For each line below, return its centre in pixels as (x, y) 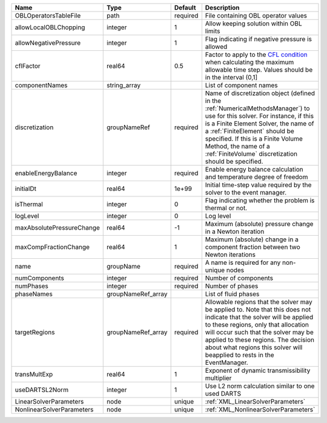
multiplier (218, 378)
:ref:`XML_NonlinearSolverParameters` (260, 409)
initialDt (25, 189)
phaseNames (34, 294)
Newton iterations (230, 255)
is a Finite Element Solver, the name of (259, 123)
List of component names (241, 85)
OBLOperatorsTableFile (48, 15)
